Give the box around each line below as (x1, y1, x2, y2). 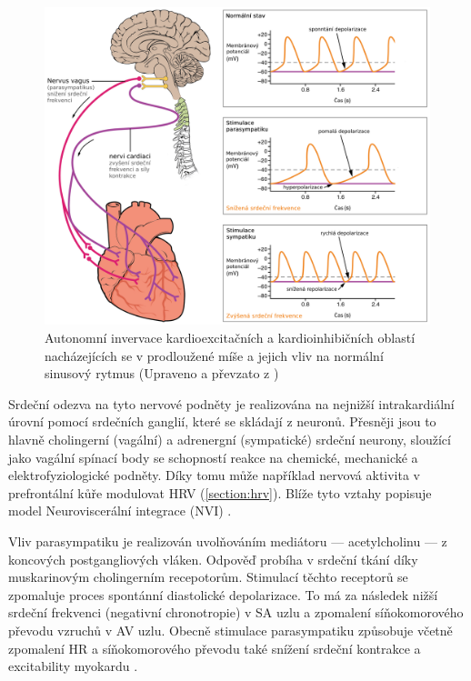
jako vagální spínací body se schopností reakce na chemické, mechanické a (8, 447, 418, 466)
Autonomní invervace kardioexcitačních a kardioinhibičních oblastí (45, 328, 416, 347)
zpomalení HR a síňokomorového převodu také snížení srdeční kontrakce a (8, 638, 421, 657)
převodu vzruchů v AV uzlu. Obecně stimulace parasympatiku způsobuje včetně (8, 620, 453, 639)
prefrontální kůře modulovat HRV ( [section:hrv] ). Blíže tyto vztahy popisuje (8, 483, 432, 502)
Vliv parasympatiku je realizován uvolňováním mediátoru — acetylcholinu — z (8, 532, 447, 550)
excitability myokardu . (8, 656, 138, 676)
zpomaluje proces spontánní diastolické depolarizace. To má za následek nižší (8, 585, 438, 604)
